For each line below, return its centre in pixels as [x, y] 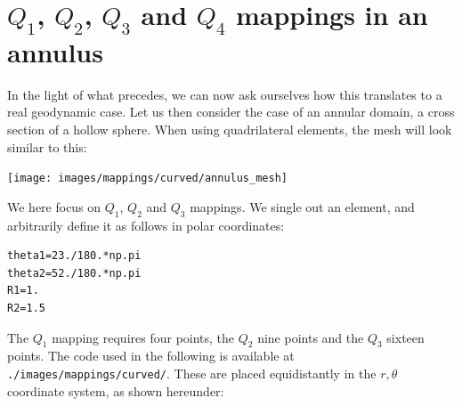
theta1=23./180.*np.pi [74, 256]
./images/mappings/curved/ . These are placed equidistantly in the [192, 373]
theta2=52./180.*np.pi [74, 273]
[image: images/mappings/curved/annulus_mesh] [147, 179]
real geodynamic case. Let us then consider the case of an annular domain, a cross [231, 112]
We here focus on [54, 206]
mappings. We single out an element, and [302, 206]
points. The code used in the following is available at [151, 356]
